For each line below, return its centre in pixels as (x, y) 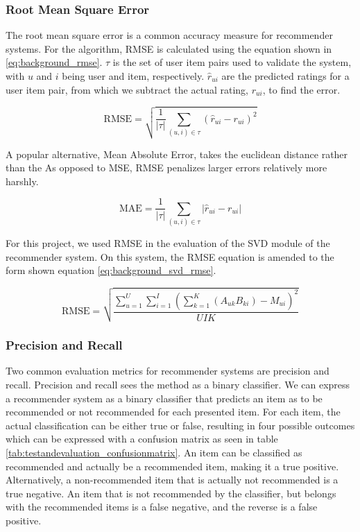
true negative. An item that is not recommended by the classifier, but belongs (171, 493)
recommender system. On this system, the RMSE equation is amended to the (170, 256)
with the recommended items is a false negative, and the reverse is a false (162, 507)
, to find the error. (301, 89)
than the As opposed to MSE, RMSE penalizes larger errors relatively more (166, 168)
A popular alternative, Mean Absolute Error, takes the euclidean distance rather (177, 154)
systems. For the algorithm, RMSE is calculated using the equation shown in (169, 48)
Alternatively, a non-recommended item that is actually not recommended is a (172, 480)
